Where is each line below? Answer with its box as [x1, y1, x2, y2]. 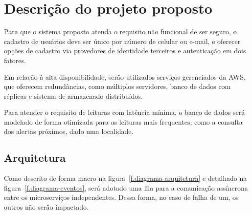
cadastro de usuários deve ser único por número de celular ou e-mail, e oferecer [4, 36, 241, 46]
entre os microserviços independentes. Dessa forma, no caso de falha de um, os [4, 192, 239, 202]
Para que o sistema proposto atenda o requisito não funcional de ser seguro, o [4, 26, 237, 37]
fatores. [4, 55, 26, 65]
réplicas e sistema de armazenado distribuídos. [4, 90, 143, 101]
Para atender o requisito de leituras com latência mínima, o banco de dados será [4, 107, 245, 117]
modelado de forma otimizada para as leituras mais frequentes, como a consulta [4, 116, 243, 127]
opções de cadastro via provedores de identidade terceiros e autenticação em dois [4, 45, 246, 56]
